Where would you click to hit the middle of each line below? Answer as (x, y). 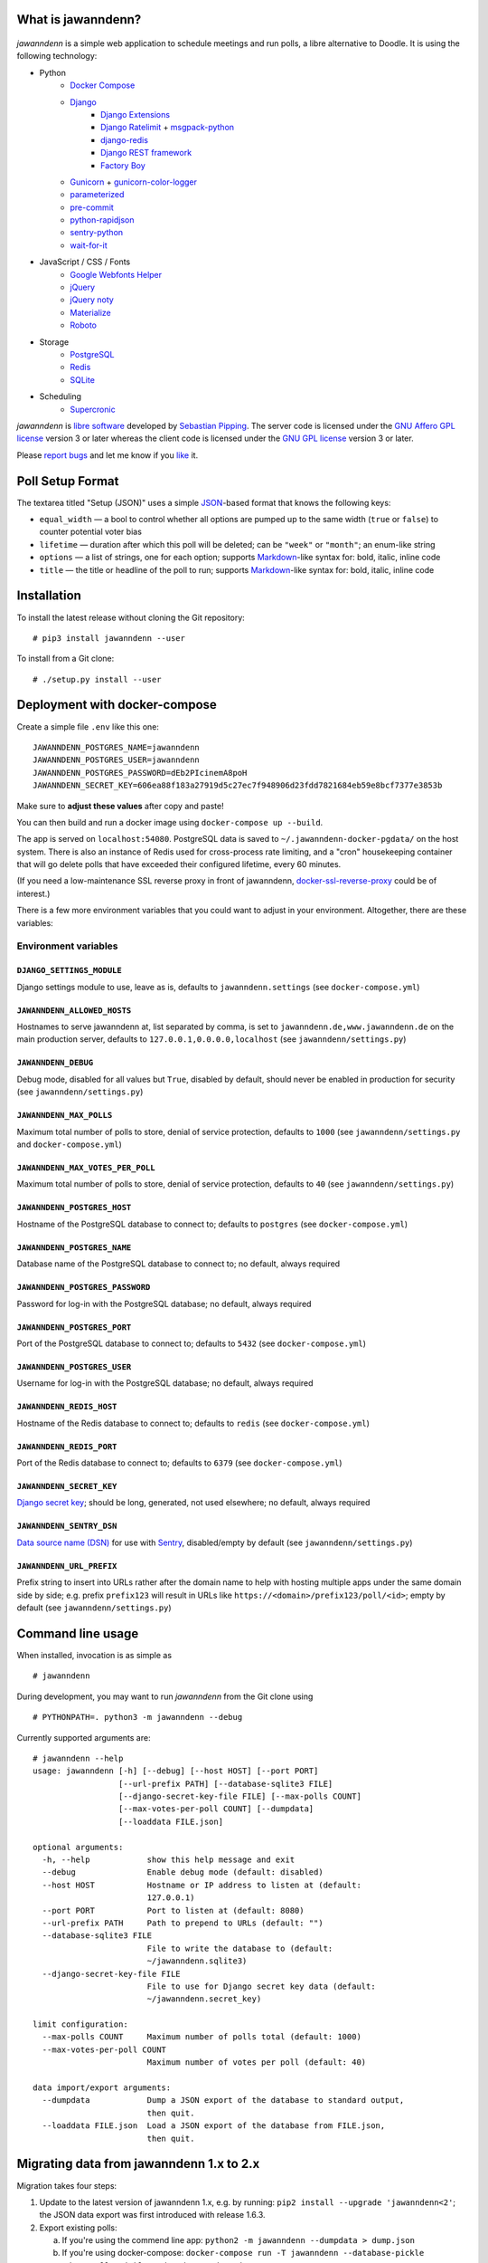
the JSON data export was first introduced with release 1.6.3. (152, 2215)
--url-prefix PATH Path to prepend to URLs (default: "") (183, 1923)
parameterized (97, 195)
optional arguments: (78, 1847)
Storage (54, 342)
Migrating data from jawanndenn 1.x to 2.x (138, 2164)
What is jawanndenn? (79, 19)
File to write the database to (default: (240, 1948)
